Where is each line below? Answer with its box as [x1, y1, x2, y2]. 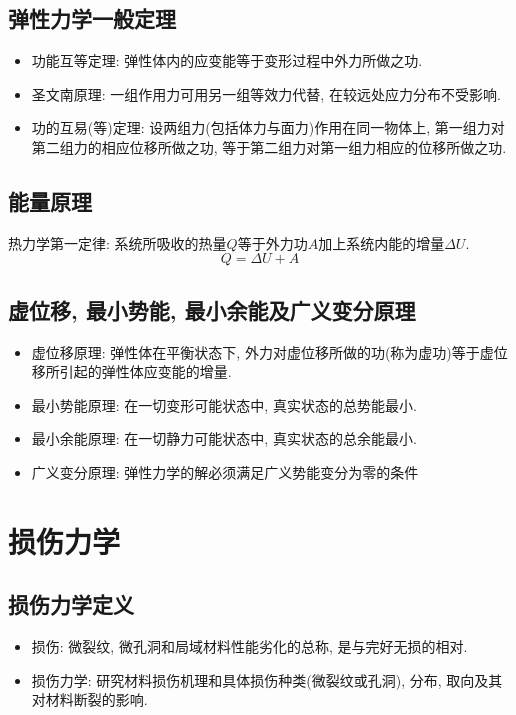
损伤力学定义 [8, 589, 134, 620]
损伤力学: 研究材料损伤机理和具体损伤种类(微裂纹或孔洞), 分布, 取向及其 [31, 669, 503, 690]
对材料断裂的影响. [31, 689, 148, 710]
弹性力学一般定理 [8, 3, 176, 34]
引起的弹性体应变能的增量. [59, 361, 232, 382]
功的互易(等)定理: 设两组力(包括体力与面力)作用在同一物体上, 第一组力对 [31, 117, 505, 138]
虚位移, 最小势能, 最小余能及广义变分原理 [8, 294, 416, 325]
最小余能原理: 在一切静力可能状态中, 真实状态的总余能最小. [31, 428, 417, 449]
